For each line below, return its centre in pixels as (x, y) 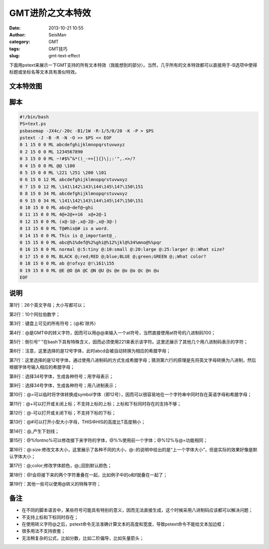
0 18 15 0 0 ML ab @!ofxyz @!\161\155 (67, 264)
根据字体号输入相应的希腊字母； (42, 367)
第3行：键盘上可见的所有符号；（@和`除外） (54, 324)
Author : (17, 34)
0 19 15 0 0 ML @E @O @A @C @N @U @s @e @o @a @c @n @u (89, 270)
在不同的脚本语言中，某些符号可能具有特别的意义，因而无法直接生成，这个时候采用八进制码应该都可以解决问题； (137, 510)
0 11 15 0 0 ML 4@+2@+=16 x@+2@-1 (63, 215)
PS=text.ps (33, 124)
